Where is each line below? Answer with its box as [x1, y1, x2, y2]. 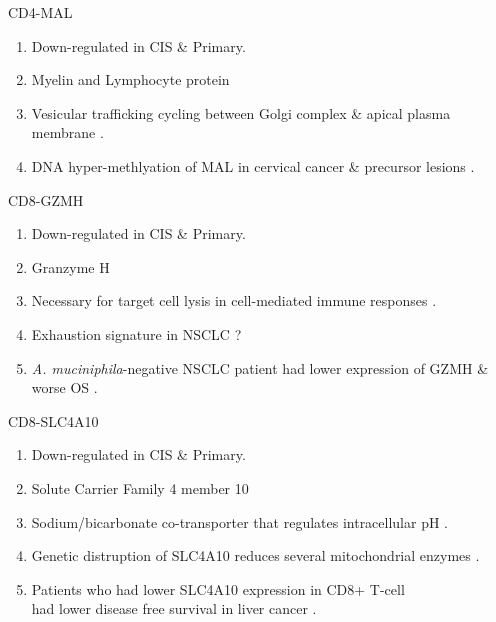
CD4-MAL [8, 2, 73, 22]
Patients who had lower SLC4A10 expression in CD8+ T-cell [31, 578, 405, 599]
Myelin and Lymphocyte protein [31, 69, 230, 90]
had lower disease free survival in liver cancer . [31, 598, 317, 619]
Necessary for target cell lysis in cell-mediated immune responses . [31, 290, 437, 311]
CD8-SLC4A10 [8, 410, 99, 431]
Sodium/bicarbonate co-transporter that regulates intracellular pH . [31, 511, 449, 532]
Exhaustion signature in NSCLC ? [31, 323, 242, 344]
